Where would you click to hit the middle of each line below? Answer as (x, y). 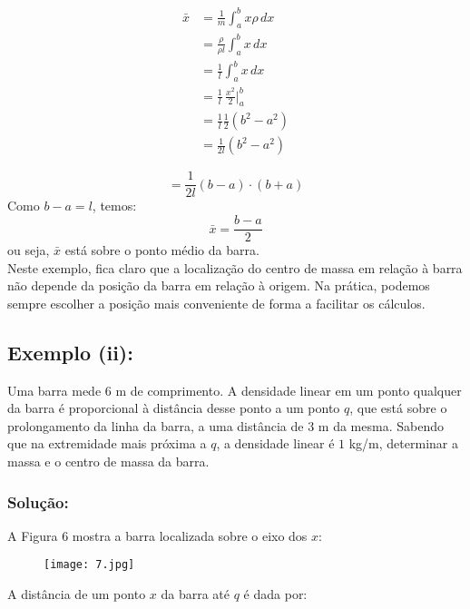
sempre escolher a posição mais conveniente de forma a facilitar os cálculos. (216, 303)
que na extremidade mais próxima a (107, 443)
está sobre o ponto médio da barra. (162, 250)
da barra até (196, 594)
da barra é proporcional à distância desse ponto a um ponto (174, 408)
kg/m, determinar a (403, 443)
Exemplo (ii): (70, 352)
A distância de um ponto (77, 594)
